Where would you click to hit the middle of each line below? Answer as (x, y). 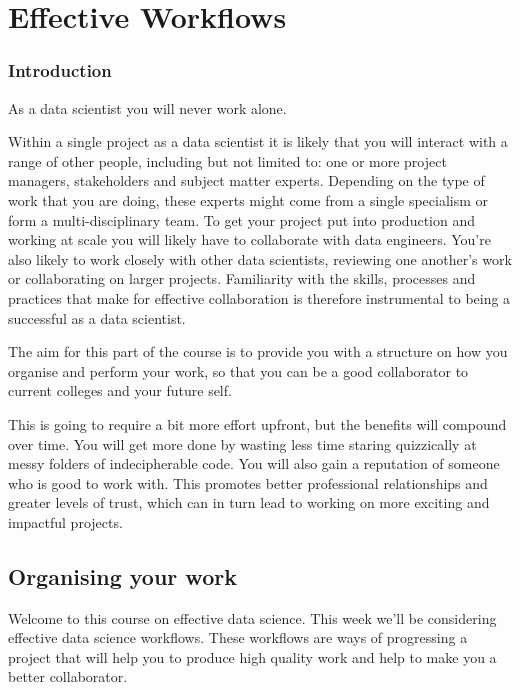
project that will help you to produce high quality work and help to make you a (252, 656)
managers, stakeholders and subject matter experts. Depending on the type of (246, 180)
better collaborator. (68, 676)
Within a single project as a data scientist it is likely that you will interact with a (258, 141)
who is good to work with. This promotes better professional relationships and (248, 482)
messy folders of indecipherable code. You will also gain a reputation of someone (254, 463)
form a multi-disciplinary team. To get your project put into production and (241, 219)
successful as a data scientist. (97, 317)
